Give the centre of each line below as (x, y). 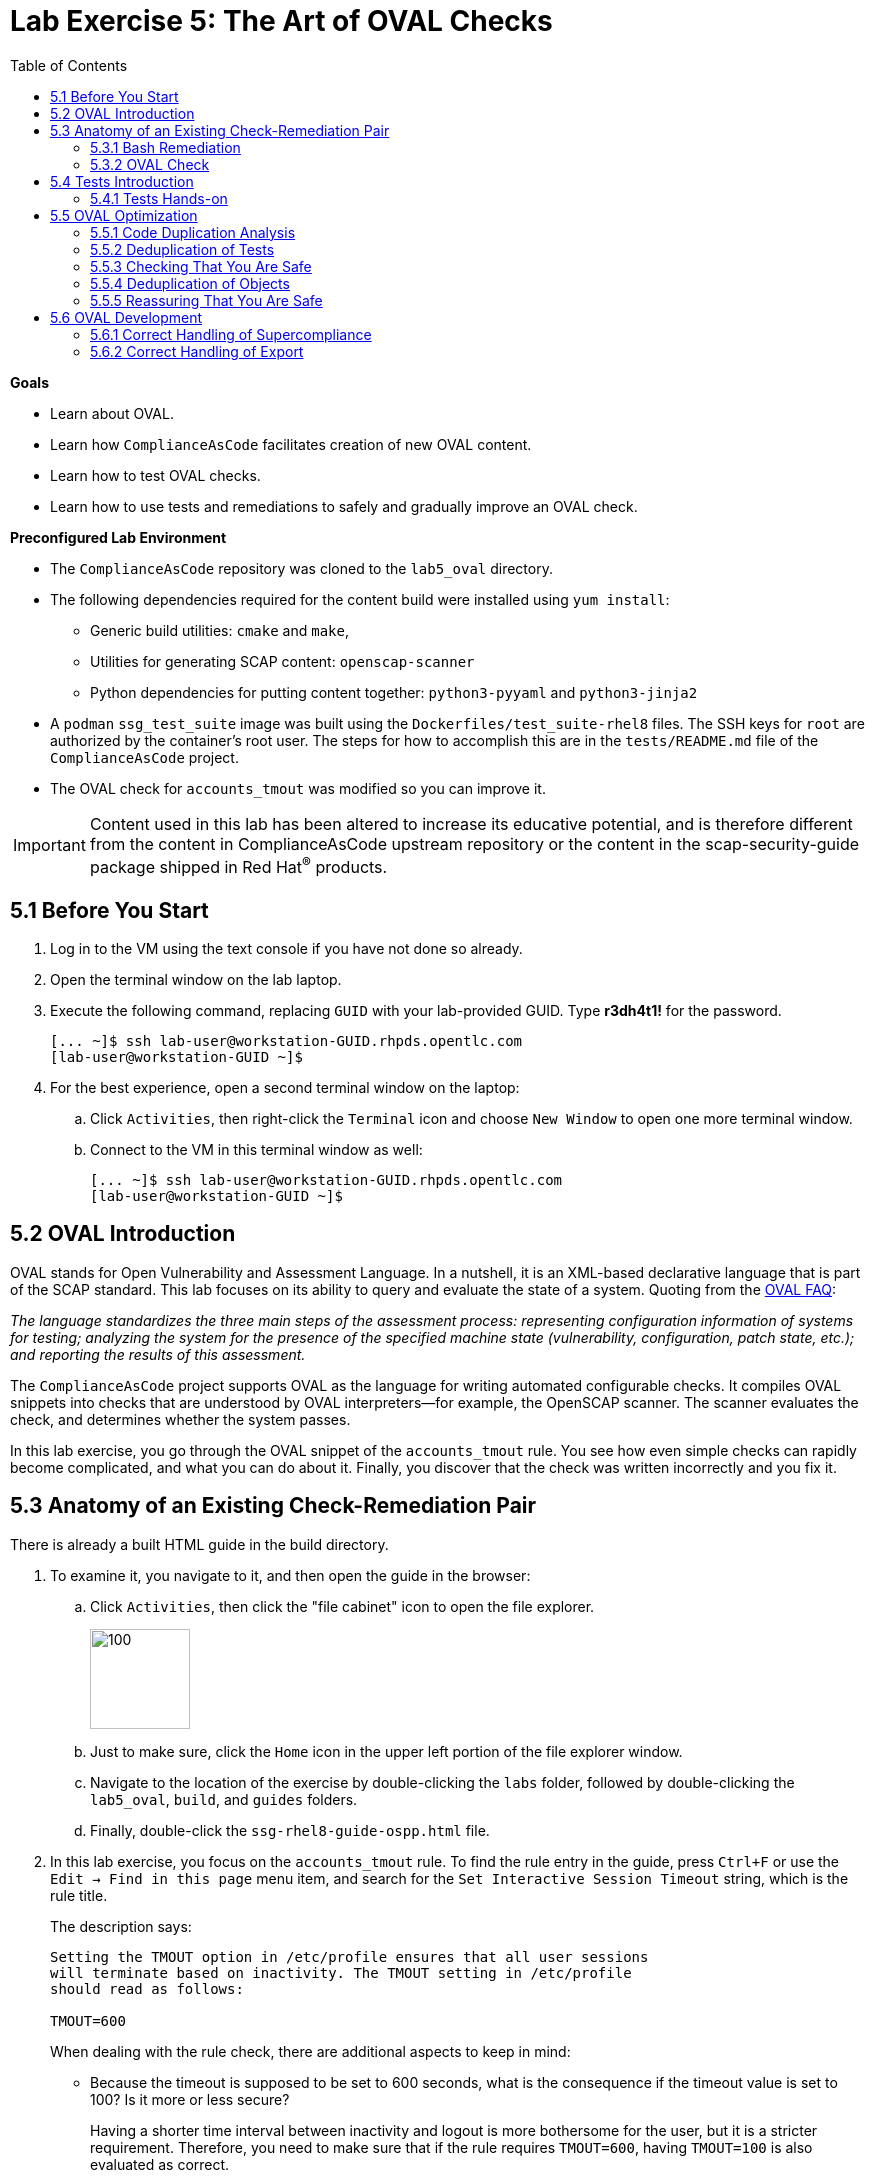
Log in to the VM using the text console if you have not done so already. (286, 948)
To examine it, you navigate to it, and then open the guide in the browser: (290, 1575)
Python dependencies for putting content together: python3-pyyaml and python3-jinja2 (394, 692)
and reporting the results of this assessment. (158, 1354)
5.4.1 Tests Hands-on (159, 198)
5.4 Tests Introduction (122, 181)
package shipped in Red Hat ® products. (238, 865)
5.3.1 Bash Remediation (165, 147)
